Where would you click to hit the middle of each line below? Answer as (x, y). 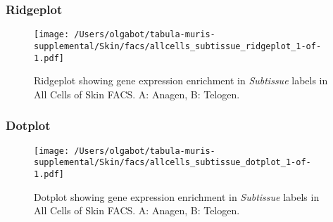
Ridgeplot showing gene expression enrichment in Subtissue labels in (181, 80)
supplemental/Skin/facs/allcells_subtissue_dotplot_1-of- (172, 163)
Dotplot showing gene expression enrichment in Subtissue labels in (177, 196)
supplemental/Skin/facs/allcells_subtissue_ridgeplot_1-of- (178, 46)
